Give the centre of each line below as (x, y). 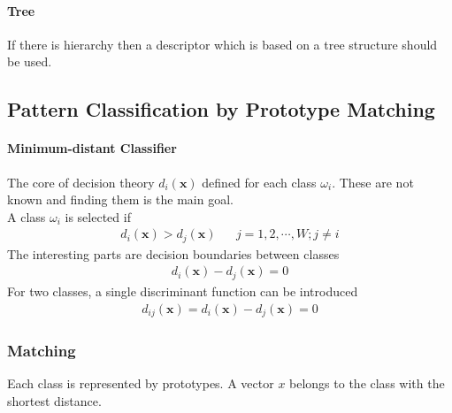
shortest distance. (54, 400)
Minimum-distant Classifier (92, 148)
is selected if (98, 216)
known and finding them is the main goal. (120, 199)
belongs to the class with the (367, 383)
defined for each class (259, 182)
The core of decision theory (81, 182)
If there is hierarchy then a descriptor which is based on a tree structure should (222, 44)
